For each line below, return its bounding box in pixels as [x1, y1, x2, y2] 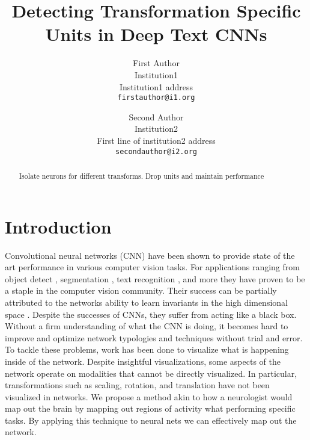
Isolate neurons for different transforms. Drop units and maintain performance [19, 170, 264, 181]
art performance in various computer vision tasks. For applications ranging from [5, 261, 300, 273]
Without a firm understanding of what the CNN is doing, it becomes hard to [5, 320, 288, 332]
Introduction [5, 214, 112, 238]
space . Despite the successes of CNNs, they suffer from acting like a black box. [5, 308, 297, 320]
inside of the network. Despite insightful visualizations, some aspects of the [5, 355, 281, 367]
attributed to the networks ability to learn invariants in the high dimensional [5, 296, 288, 308]
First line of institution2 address [97, 134, 216, 146]
